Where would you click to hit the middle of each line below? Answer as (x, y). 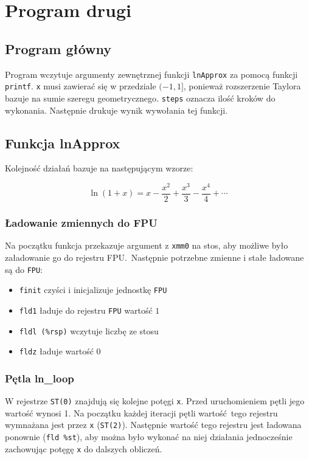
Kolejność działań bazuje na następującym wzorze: (99, 168)
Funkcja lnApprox (63, 143)
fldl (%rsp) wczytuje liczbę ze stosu (89, 330)
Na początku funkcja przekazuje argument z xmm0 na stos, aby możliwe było (147, 245)
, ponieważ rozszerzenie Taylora (242, 86)
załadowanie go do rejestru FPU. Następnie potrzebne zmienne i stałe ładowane (154, 257)
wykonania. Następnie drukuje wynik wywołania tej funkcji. (116, 110)
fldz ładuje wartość (56, 351)
